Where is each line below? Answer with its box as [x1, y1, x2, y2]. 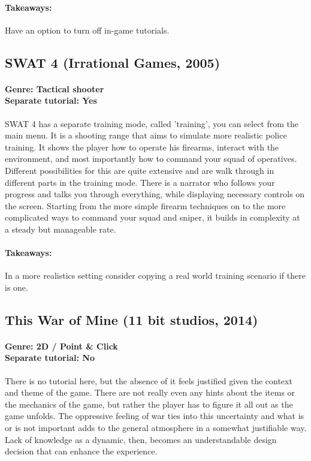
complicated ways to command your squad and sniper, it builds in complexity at [5, 211, 300, 224]
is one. [5, 281, 28, 293]
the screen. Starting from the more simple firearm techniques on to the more [5, 199, 286, 212]
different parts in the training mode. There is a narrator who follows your [5, 176, 275, 188]
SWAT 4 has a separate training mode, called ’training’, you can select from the [5, 117, 298, 129]
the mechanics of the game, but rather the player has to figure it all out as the [5, 397, 293, 410]
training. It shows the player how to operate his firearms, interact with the [5, 140, 279, 153]
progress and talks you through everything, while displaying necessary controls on [5, 188, 305, 200]
